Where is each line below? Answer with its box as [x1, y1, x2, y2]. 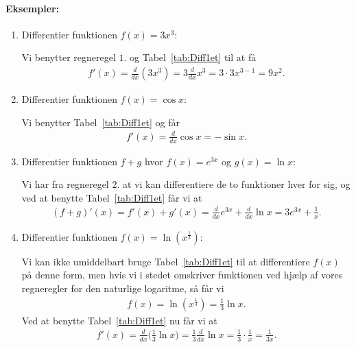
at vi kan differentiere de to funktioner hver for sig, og [122, 177, 351, 191]
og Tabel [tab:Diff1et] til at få [130, 50, 257, 64]
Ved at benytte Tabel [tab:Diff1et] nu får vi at [21, 313, 217, 327]
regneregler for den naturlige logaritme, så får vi [21, 280, 224, 295]
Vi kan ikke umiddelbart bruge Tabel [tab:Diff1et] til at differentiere [21, 254, 310, 268]
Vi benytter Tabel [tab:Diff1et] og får [21, 115, 180, 129]
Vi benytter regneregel [21, 50, 116, 64]
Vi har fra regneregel [21, 177, 109, 191]
